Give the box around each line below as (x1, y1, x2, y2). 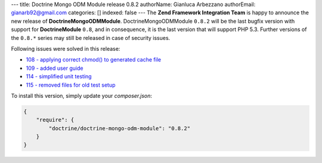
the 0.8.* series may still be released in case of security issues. (11, 34, 171, 41)
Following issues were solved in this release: (11, 45, 120, 52)
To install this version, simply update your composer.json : (11, 92, 152, 99)
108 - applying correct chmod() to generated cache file (26, 56, 161, 63)
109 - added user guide (26, 64, 83, 72)
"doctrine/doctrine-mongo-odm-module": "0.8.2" (48, 125, 191, 131)
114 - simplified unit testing (26, 73, 92, 80)
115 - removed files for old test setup (26, 81, 116, 88)
